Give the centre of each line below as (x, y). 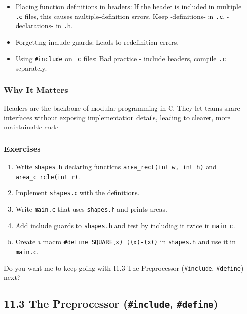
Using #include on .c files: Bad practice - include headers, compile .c (121, 58)
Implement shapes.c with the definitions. (77, 193)
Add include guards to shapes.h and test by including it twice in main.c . (125, 225)
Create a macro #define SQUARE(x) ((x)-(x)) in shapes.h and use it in (125, 242)
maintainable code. (32, 127)
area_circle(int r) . (48, 176)
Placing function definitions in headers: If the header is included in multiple (128, 6)
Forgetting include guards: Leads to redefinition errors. (97, 42)
